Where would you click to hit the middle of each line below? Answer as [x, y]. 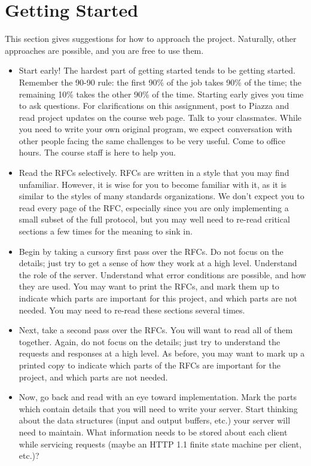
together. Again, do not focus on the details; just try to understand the [150, 341]
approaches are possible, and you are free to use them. [104, 50]
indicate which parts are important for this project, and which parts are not [158, 298]
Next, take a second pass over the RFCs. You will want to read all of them [156, 330]
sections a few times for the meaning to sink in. [106, 231]
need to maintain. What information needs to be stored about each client [153, 432]
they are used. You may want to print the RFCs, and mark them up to [149, 286]
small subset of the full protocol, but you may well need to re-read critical [154, 219]
